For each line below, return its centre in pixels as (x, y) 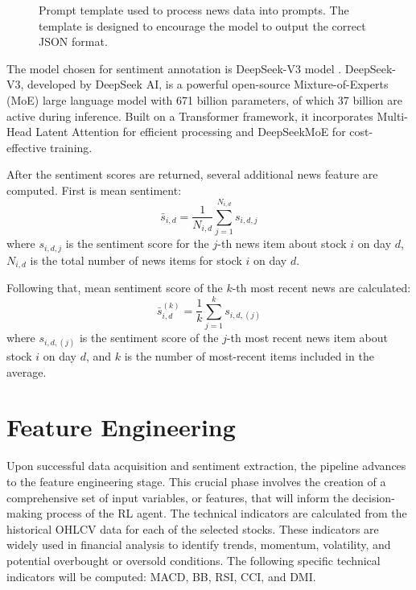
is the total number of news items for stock (136, 260)
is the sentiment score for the (137, 243)
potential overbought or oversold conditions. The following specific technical (194, 560)
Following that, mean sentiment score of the (115, 288)
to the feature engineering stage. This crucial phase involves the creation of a (196, 482)
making (25, 513)
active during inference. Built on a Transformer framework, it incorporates (190, 116)
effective (27, 147)
